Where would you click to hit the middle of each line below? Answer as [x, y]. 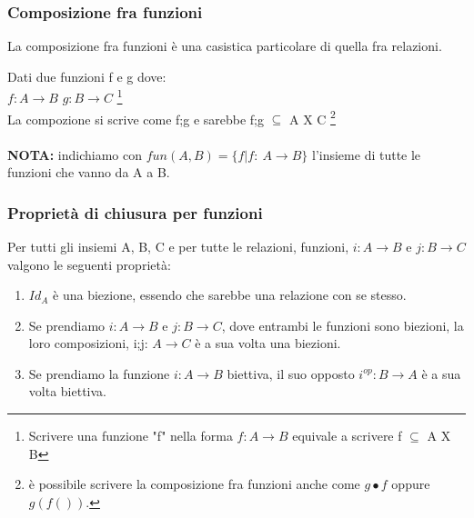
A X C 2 [312, 117]
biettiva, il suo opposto [291, 373]
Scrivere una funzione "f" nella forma [131, 436]
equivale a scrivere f [347, 436]
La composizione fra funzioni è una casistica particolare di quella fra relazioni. [225, 46]
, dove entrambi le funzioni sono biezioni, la [343, 325]
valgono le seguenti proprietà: [89, 264]
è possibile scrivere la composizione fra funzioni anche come [194, 484]
